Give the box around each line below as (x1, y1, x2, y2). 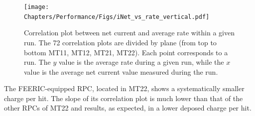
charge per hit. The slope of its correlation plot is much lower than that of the (4, 93, 243, 103)
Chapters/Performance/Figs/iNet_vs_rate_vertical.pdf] (24, 13, 210, 20)
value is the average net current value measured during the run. (24, 66, 218, 77)
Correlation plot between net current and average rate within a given (24, 27, 235, 38)
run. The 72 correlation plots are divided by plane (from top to (24, 37, 217, 47)
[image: (24, 3, 49, 10)
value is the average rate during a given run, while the (58, 57, 224, 67)
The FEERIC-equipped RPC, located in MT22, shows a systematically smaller (4, 83, 245, 94)
